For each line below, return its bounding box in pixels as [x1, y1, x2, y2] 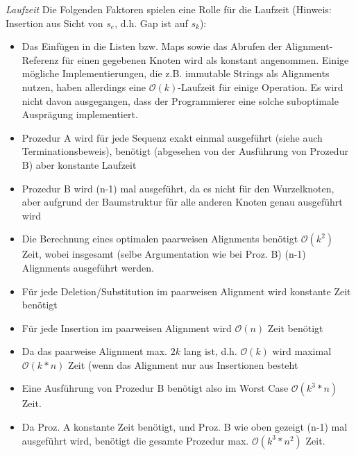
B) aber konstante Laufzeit [22, 157, 137, 172]
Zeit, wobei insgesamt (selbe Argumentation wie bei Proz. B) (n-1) [22, 247, 306, 261]
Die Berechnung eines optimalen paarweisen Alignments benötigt [22, 231, 298, 246]
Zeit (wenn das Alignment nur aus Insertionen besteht [68, 357, 298, 372]
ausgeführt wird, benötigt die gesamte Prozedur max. [22, 433, 249, 447]
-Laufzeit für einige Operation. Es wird [178, 79, 344, 94]
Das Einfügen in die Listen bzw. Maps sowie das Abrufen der [22, 39, 282, 53]
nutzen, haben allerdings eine [22, 79, 146, 94]
